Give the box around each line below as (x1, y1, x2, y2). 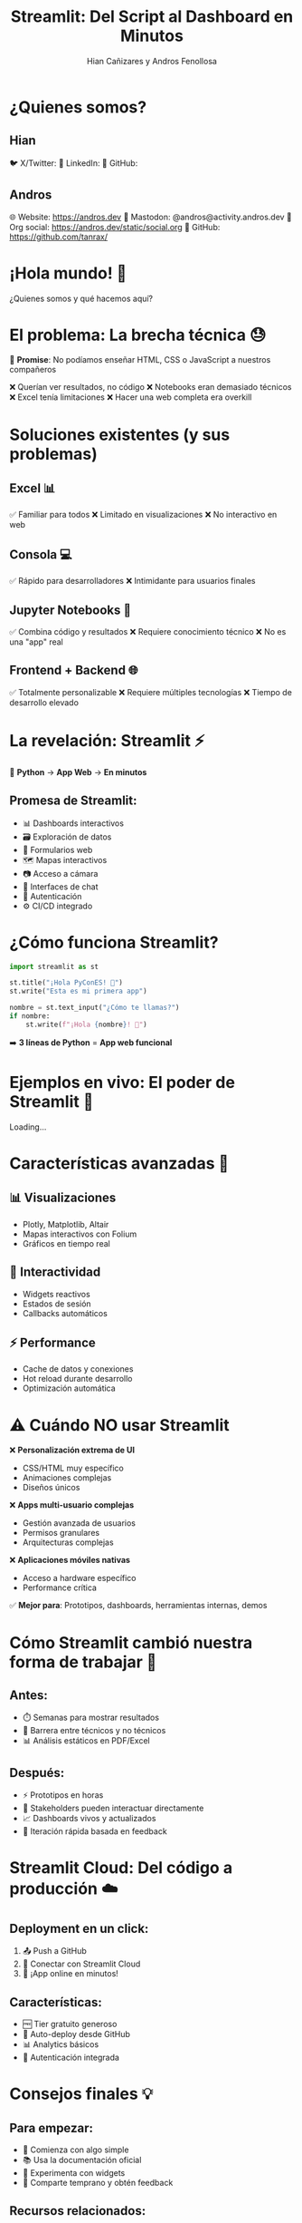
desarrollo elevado (9, 696, 80, 708)
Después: (9, 1765, 65, 1781)
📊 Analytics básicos (22, 2038, 99, 2050)
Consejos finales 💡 (9, 2083, 154, 2104)
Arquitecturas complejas (22, 1537, 115, 1548)
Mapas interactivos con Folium (22, 1228, 137, 1239)
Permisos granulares (22, 1528, 100, 1539)
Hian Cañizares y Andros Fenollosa (87, 55, 217, 66)
